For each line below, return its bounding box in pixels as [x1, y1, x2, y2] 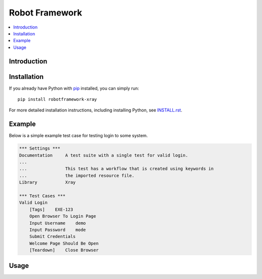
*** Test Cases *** [19, 193, 65, 199]
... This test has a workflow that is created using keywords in [19, 166, 214, 171]
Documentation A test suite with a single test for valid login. [19, 153, 188, 158]
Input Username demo [29, 220, 86, 226]
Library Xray [19, 180, 76, 185]
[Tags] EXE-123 [29, 206, 73, 212]
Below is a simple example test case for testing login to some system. [9, 133, 148, 139]
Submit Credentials [29, 234, 76, 239]
